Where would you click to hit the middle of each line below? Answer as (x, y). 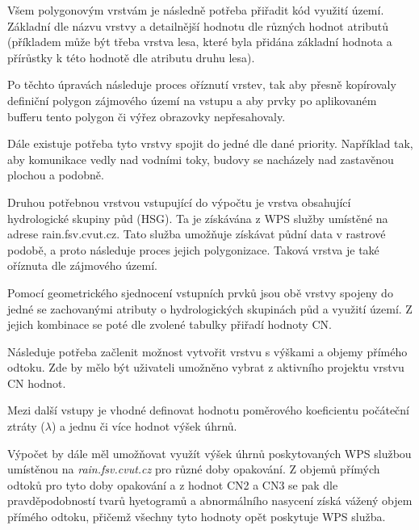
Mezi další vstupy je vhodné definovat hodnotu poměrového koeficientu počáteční (209, 410)
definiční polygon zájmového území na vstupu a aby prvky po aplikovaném (192, 100)
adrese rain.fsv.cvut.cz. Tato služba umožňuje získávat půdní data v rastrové (197, 234)
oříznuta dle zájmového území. (82, 265)
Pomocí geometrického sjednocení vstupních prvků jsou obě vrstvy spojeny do (200, 292)
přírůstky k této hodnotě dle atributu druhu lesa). (131, 57)
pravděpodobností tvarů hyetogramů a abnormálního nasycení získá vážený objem (210, 501)
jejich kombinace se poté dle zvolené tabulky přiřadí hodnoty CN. (170, 324)
